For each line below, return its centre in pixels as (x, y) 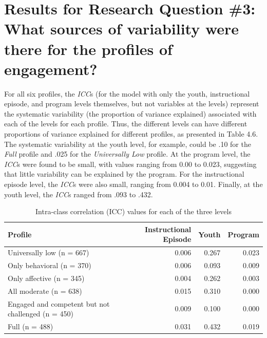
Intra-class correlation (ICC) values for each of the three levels (133, 211)
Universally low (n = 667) (49, 252)
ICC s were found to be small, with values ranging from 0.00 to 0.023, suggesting (130, 164)
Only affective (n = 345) (46, 278)
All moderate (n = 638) (45, 290)
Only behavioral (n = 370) (50, 265)
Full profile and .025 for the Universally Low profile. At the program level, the (127, 154)
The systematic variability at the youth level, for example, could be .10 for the (128, 144)
